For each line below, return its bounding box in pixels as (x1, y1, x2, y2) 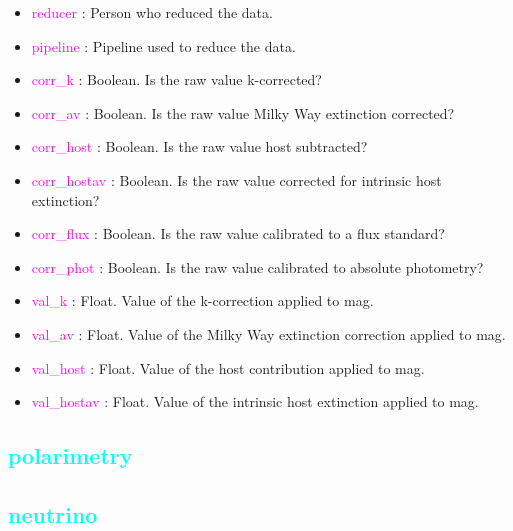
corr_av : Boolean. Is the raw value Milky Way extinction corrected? (31, 102, 455, 123)
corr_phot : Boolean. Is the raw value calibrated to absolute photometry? (31, 256, 484, 277)
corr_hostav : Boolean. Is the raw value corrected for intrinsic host (31, 169, 442, 190)
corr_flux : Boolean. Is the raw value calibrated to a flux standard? (31, 223, 445, 244)
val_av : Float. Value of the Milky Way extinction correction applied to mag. (31, 323, 506, 344)
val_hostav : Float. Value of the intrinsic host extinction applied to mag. (31, 391, 479, 412)
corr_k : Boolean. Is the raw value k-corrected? (31, 69, 322, 90)
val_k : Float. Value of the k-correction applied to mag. (31, 290, 374, 311)
